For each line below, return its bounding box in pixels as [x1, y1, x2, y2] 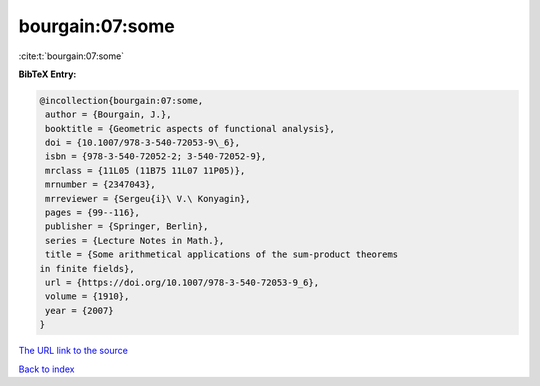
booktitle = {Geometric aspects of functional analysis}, [45, 123, 335, 134]
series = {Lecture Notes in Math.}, [45, 235, 225, 246]
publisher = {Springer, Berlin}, [45, 221, 209, 232]
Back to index [18, 363, 75, 375]
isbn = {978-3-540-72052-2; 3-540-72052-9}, [45, 151, 267, 162]
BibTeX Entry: [18, 68, 77, 80]
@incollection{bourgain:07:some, [39, 95, 204, 106]
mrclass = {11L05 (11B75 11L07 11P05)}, [45, 165, 246, 176]
